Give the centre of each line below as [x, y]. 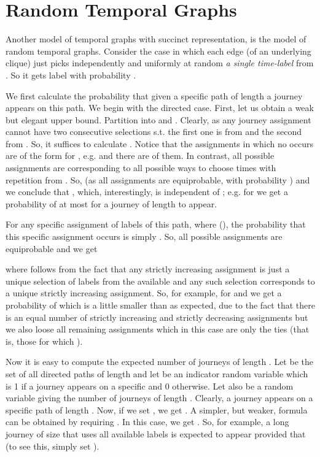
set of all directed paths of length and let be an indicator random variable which [157, 373]
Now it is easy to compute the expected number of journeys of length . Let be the [159, 362]
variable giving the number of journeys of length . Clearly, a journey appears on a [159, 398]
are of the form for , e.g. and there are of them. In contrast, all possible [140, 156]
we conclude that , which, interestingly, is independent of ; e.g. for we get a [147, 192]
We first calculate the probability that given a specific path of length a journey [154, 95]
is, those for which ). [44, 341]
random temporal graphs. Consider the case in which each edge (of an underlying [158, 51]
